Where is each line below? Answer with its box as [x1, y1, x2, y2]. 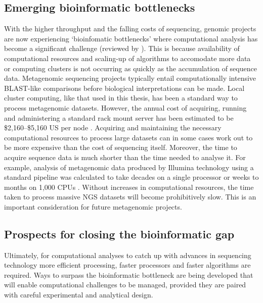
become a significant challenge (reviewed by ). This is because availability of [4, 43, 240, 54]
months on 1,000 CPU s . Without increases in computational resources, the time [4, 181, 254, 192]
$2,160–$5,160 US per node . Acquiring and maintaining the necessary [4, 122, 222, 133]
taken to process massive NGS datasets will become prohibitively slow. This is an [4, 191, 256, 202]
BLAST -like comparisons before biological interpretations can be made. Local [4, 82, 245, 93]
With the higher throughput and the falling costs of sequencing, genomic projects [4, 23, 256, 34]
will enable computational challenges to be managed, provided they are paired [4, 279, 246, 290]
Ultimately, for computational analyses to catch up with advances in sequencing [4, 249, 251, 260]
